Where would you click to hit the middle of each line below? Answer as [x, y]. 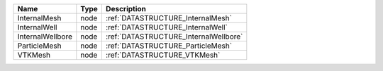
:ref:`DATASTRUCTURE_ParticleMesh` [169, 46]
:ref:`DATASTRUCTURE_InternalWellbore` [174, 37]
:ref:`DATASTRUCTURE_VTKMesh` [163, 55]
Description [126, 9]
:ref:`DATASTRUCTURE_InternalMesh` [168, 18]
